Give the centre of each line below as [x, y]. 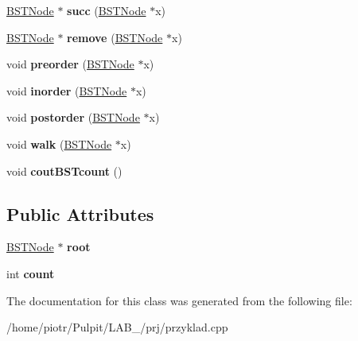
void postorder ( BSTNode [73, 117]
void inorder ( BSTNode [67, 90]
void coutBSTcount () [64, 170]
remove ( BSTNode [115, 37]
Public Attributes [80, 213]
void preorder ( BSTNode [70, 64]
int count [31, 273]
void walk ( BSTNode [59, 143]
